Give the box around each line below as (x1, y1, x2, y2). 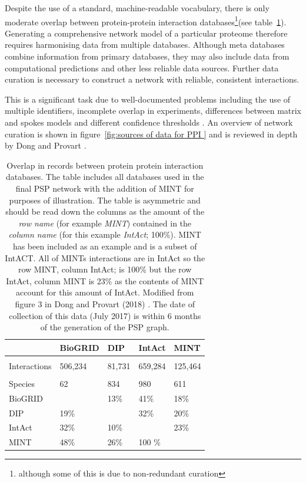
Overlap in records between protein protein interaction (6, 159, 204, 171)
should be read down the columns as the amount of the (5, 205, 205, 218)
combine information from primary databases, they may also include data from (5, 50, 290, 63)
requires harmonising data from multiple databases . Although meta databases (5, 38, 285, 51)
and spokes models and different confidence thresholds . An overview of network (5, 116, 293, 128)
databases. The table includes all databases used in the (5, 170, 204, 183)
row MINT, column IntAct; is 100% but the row (18, 263, 192, 275)
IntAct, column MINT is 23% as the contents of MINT (6, 274, 204, 287)
